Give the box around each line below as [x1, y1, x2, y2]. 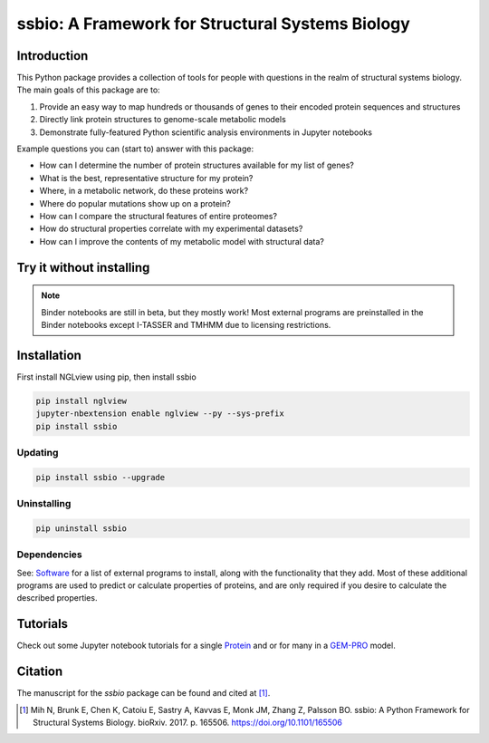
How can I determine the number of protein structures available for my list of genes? [39, 159, 355, 171]
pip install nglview [35, 395, 127, 406]
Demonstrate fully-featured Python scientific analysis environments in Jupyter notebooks [39, 127, 373, 138]
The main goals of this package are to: [16, 84, 160, 95]
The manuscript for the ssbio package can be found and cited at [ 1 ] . [16, 688, 271, 699]
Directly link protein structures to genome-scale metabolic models [39, 114, 287, 125]
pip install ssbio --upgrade [35, 472, 166, 482]
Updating [16, 446, 59, 458]
